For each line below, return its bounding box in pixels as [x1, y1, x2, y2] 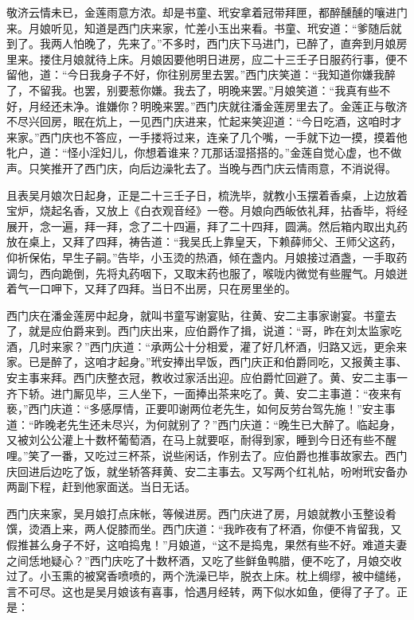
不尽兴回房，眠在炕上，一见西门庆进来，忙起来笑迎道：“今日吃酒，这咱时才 [6, 113, 402, 130]
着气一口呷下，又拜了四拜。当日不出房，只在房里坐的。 [6, 280, 296, 297]
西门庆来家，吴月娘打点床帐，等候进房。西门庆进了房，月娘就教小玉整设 [6, 505, 385, 521]
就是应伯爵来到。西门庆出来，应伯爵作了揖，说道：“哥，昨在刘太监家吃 [28, 322, 402, 339]
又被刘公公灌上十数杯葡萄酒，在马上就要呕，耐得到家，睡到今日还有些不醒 [6, 431, 396, 448]
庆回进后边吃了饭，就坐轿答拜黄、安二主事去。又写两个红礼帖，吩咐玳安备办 [6, 462, 408, 479]
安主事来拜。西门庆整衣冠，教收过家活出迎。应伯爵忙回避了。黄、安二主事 [6, 369, 396, 386]
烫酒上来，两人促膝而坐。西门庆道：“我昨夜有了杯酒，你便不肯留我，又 [28, 521, 402, 537]
